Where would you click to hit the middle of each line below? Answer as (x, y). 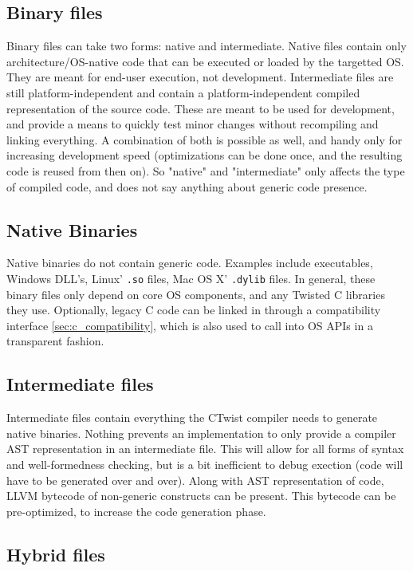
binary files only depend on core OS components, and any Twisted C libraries (196, 294)
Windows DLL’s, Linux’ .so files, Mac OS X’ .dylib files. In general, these (191, 278)
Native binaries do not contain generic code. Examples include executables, (190, 263)
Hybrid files (56, 554)
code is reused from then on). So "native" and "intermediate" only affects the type (206, 170)
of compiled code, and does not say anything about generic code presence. (187, 186)
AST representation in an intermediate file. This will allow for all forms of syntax (205, 449)
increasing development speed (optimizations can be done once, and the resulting (205, 155)
